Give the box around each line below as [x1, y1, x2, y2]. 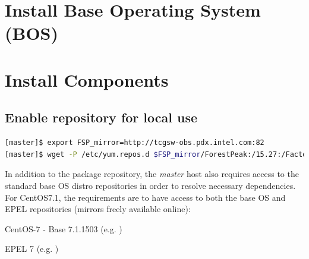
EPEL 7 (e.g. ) [5, 242, 59, 255]
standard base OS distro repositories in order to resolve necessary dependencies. [5, 179, 296, 191]
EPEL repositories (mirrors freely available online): [5, 203, 191, 215]
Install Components [5, 67, 169, 91]
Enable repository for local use [5, 108, 198, 127]
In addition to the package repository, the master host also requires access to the [5, 168, 299, 180]
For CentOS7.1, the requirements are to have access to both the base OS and [5, 191, 286, 203]
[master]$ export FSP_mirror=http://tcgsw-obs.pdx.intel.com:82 [5, 138, 264, 147]
